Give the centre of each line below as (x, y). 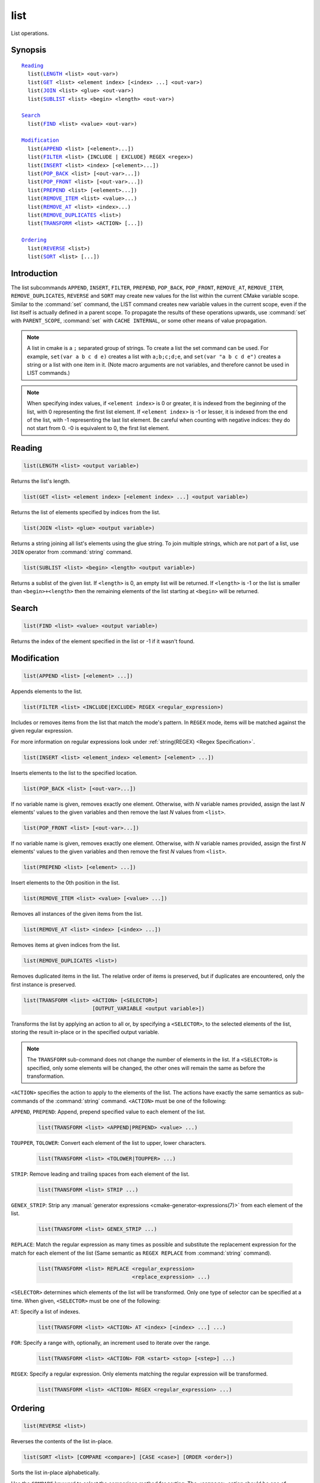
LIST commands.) (49, 373)
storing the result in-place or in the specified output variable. (85, 1032)
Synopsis (29, 50)
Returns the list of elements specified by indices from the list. (86, 513)
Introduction (34, 273)
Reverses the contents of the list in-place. (62, 1441)
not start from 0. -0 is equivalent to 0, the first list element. (98, 428)
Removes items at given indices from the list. (66, 945)
